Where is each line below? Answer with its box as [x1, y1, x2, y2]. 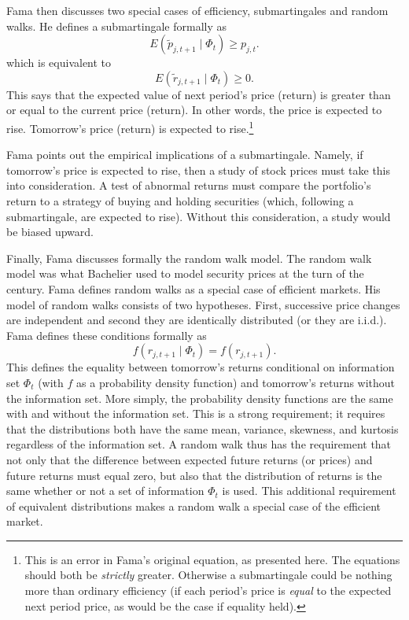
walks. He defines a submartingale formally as [6, 17, 227, 34]
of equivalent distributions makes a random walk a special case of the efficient [6, 497, 381, 514]
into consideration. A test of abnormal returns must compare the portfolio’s [6, 177, 371, 194]
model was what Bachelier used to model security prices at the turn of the [6, 265, 364, 282]
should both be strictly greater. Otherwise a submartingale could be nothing [24, 566, 392, 583]
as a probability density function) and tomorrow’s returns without [76, 374, 396, 390]
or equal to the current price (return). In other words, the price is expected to [6, 101, 382, 118]
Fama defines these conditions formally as [6, 327, 207, 343]
